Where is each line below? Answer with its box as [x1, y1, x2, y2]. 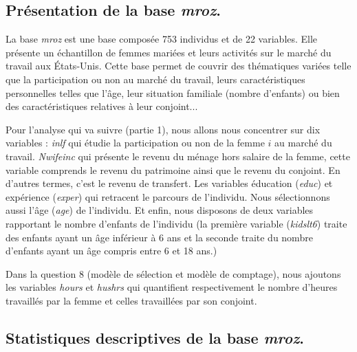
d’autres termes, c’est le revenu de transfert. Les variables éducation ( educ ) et [6, 176, 333, 190]
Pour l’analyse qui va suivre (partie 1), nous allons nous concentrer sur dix [6, 122, 321, 136]
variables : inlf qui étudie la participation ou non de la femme [6, 135, 265, 150]
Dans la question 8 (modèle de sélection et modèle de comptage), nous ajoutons [6, 266, 341, 280]
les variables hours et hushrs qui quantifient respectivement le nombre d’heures [6, 280, 338, 294]
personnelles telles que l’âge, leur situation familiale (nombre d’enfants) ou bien [6, 85, 340, 100]
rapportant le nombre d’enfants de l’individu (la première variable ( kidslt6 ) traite [6, 216, 347, 230]
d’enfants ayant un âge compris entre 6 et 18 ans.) [6, 243, 217, 258]
